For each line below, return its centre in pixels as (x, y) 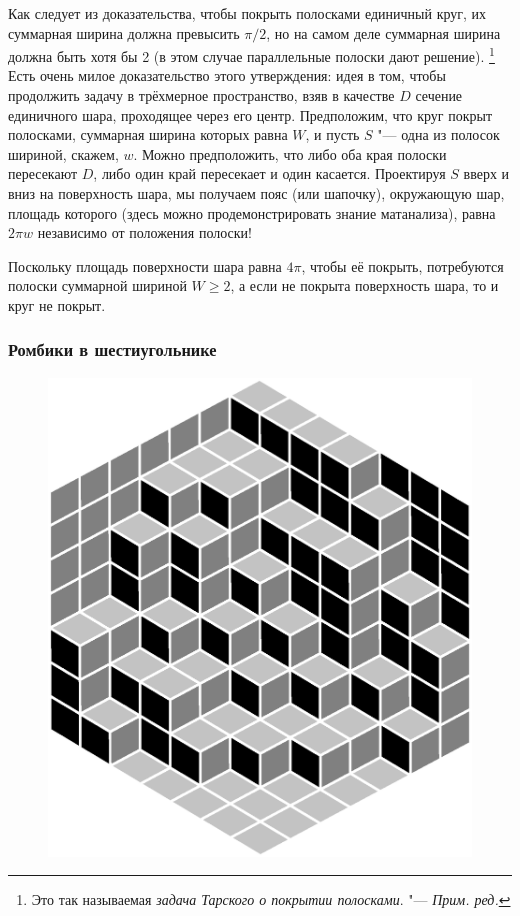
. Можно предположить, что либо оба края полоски (290, 153)
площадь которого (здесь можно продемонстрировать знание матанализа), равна (252, 212)
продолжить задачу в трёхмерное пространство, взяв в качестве (201, 95)
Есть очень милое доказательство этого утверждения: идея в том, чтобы (227, 75)
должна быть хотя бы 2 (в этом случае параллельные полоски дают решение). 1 (251, 54)
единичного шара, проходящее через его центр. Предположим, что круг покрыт (250, 114)
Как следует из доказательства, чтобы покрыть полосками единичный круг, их (247, 13)
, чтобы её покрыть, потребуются (402, 265)
